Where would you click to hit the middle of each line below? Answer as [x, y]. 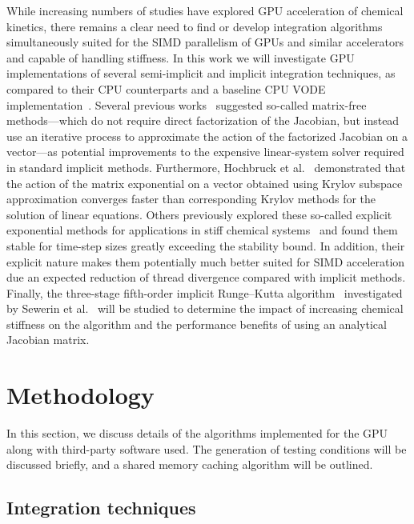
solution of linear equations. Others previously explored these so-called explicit [199, 214]
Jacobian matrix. [48, 340]
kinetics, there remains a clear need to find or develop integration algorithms [195, 26]
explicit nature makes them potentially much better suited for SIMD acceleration [206, 261]
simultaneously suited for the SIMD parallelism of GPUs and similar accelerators [205, 42]
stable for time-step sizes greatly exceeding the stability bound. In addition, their [206, 245]
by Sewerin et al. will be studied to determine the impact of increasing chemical [205, 308]
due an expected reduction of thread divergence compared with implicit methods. [206, 277]
